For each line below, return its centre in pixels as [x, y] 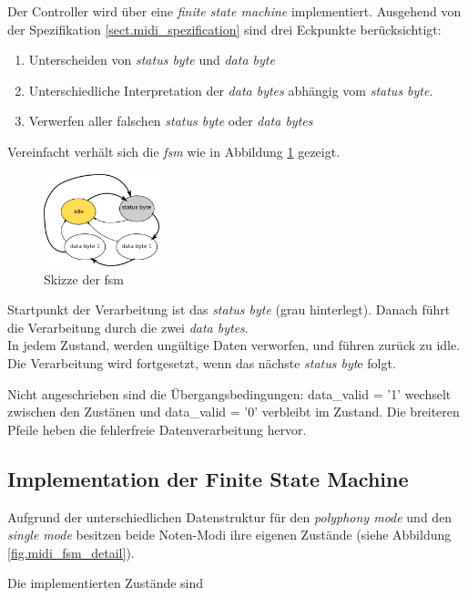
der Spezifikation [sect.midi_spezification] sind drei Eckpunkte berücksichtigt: [224, 29]
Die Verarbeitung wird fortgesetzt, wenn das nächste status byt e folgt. [202, 363]
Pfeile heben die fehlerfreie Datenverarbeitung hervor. [157, 429]
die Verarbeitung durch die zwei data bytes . [128, 327]
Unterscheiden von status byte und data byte [152, 60]
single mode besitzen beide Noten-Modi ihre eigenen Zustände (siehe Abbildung [229, 535]
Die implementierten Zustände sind [106, 583]
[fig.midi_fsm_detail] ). [71, 552]
